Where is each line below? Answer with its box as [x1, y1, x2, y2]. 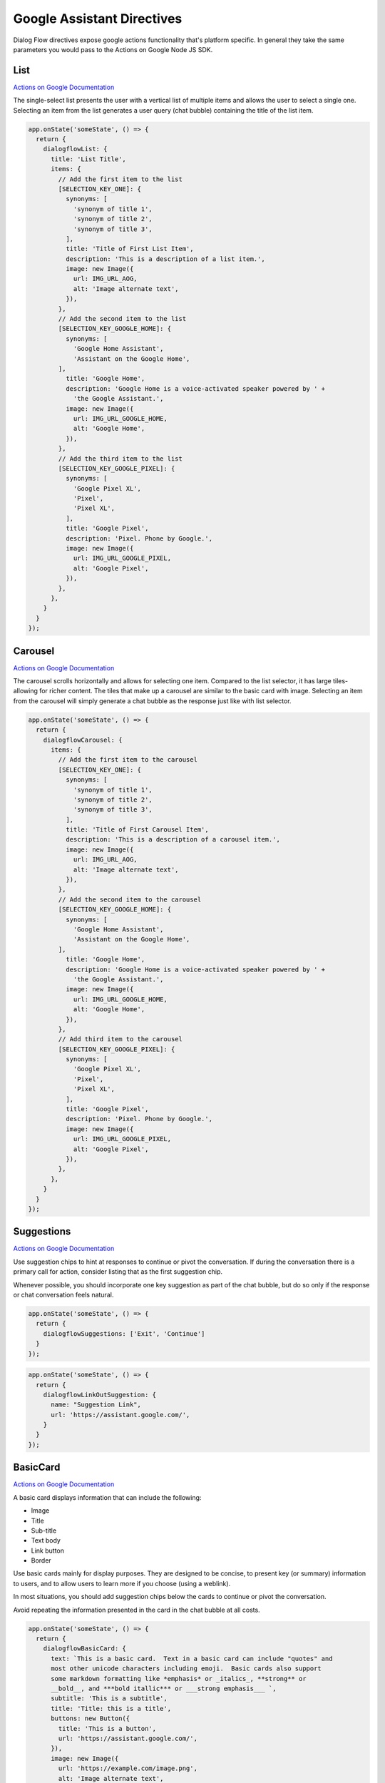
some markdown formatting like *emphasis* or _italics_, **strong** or [51, 1675, 307, 1682]
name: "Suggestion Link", [51, 1401, 142, 1409]
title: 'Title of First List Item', [65, 245, 194, 253]
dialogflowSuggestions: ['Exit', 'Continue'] [43, 1329, 205, 1337]
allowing [13, 687, 38, 695]
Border [31, 1556, 51, 1565]
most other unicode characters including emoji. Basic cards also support [51, 1665, 322, 1672]
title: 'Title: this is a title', [51, 1705, 171, 1712]
